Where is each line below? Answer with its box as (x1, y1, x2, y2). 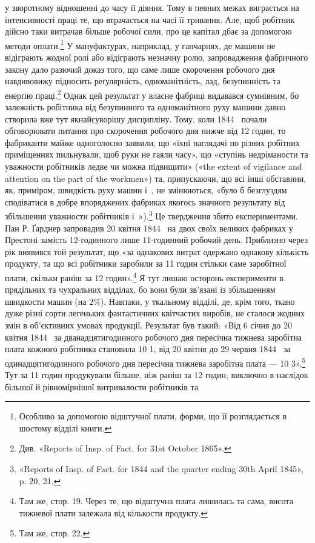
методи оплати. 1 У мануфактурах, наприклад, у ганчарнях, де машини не (5, 37, 276, 52)
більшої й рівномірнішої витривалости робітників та (5, 380, 199, 393)
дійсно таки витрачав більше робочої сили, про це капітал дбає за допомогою (5, 25, 292, 38)
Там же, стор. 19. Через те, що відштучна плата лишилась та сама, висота (19, 495, 293, 507)
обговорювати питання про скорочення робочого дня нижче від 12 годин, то (5, 124, 286, 137)
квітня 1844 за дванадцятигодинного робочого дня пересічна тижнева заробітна (5, 330, 302, 343)
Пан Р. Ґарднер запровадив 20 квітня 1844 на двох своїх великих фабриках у (5, 221, 293, 234)
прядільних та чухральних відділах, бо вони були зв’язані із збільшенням (5, 283, 276, 296)
